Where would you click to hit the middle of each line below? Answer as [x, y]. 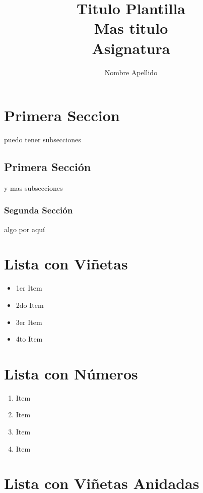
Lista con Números [71, 373]
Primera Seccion [62, 115]
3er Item [29, 322]
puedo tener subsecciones [43, 140]
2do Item [30, 305]
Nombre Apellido [131, 72]
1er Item [29, 288]
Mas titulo [131, 28]
